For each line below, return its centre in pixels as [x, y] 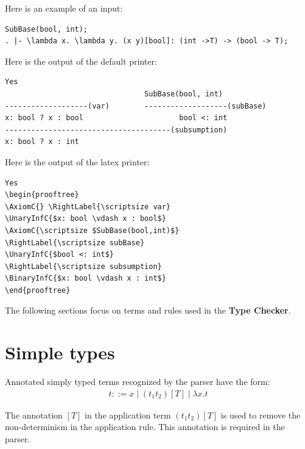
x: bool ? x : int [42, 142]
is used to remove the [261, 415]
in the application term [128, 415]
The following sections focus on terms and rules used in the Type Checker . [148, 310]
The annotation [34, 415]
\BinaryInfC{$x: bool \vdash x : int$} [86, 278]
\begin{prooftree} [42, 195]
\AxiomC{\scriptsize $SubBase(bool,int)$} [92, 230]
